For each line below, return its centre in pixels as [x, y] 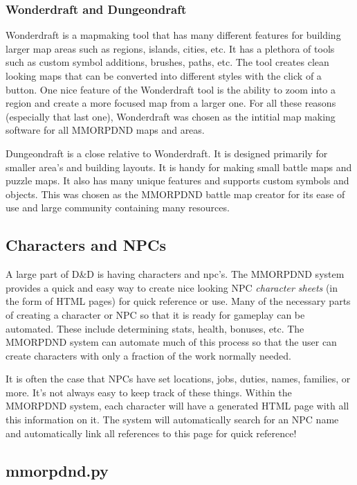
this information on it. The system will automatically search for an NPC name [172, 420]
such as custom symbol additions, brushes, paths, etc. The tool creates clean [167, 62]
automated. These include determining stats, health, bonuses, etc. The [155, 328]
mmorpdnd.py [57, 470]
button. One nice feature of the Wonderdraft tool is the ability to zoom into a [171, 89]
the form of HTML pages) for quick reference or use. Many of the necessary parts [178, 301]
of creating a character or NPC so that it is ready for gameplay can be [155, 314]
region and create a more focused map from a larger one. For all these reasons [171, 103]
